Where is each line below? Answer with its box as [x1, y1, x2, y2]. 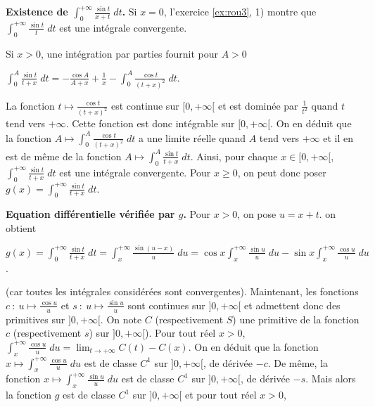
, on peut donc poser [237, 164, 326, 179]
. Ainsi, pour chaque [190, 148, 278, 163]
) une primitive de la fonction [232, 311, 360, 326]
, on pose [237, 207, 277, 221]
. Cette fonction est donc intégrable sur [65, 116, 235, 131]
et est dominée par [217, 98, 298, 112]
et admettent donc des [244, 297, 341, 312]
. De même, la [267, 355, 329, 370]
